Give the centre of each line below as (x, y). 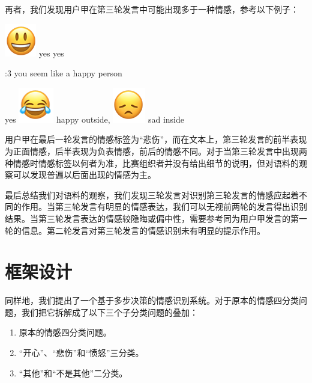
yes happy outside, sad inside (94, 119)
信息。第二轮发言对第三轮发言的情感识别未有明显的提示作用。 (143, 230)
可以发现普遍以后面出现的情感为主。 (84, 175)
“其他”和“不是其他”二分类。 (73, 372)
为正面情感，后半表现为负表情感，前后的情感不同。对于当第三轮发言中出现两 (156, 151)
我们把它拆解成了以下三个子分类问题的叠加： (109, 312)
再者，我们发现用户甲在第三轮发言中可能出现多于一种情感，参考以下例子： (152, 9)
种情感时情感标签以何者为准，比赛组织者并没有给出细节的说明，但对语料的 (152, 163)
